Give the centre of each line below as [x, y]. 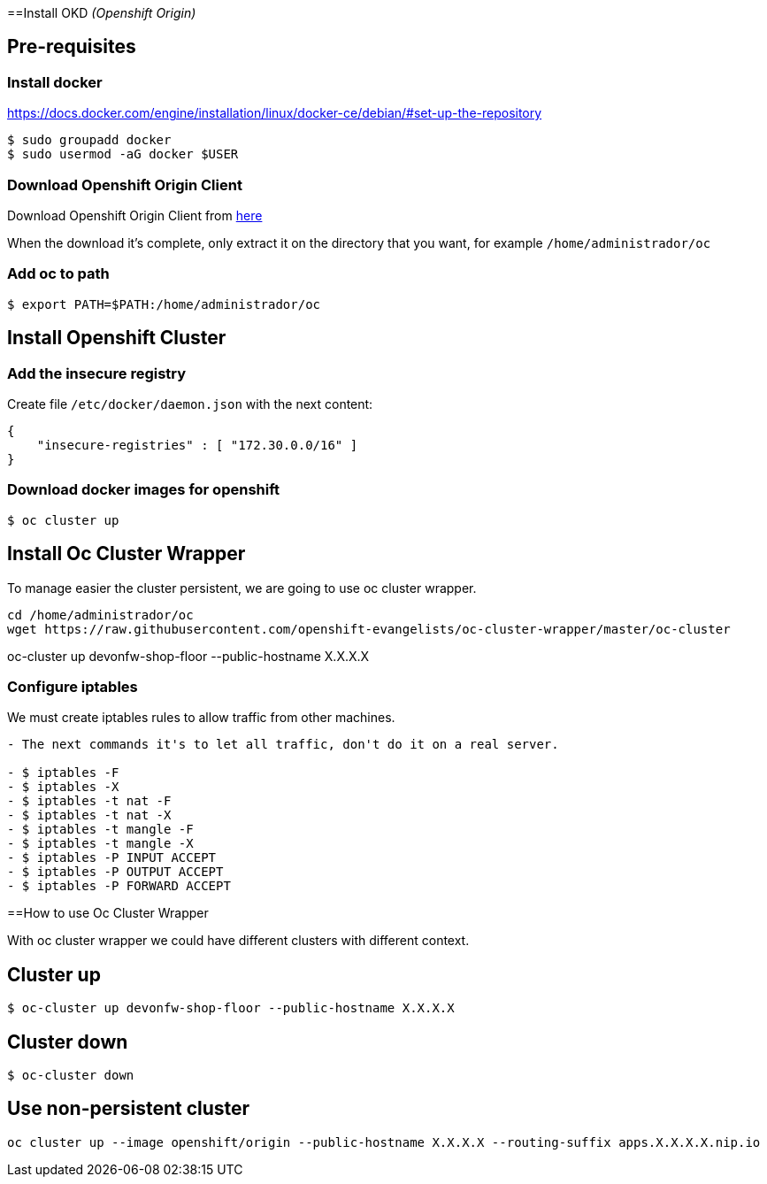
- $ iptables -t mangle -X [100, 844]
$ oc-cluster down [71, 1075]
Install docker [55, 82]
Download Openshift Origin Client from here [135, 215]
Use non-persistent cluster [129, 1109]
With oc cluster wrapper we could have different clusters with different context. [238, 941]
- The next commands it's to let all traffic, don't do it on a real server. [283, 745]
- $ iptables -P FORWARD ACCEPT [119, 886]
